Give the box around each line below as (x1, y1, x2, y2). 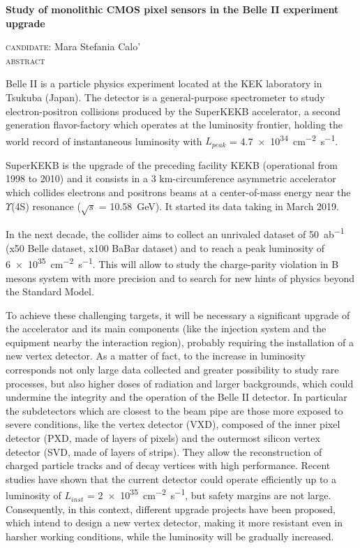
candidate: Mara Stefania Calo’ (6, 39, 141, 54)
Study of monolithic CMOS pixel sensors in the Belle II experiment (6, 2, 339, 16)
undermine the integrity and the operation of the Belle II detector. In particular (6, 390, 347, 404)
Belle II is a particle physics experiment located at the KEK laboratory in (6, 76, 322, 91)
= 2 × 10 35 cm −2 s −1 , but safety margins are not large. (87, 486, 331, 503)
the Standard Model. (6, 284, 94, 299)
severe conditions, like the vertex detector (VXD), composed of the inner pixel (6, 417, 340, 431)
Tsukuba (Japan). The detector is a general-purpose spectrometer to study (6, 89, 325, 104)
